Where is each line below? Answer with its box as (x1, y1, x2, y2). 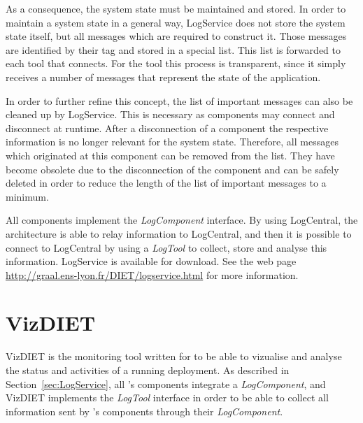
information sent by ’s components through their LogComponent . (6, 403, 283, 418)
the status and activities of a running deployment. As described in (6, 363, 290, 377)
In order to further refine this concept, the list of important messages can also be (6, 93, 353, 108)
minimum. (6, 189, 49, 203)
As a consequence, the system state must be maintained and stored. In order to (6, 1, 346, 15)
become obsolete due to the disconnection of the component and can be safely (6, 162, 339, 176)
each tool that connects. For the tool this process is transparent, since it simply (6, 56, 346, 71)
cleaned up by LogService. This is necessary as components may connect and (6, 107, 335, 122)
